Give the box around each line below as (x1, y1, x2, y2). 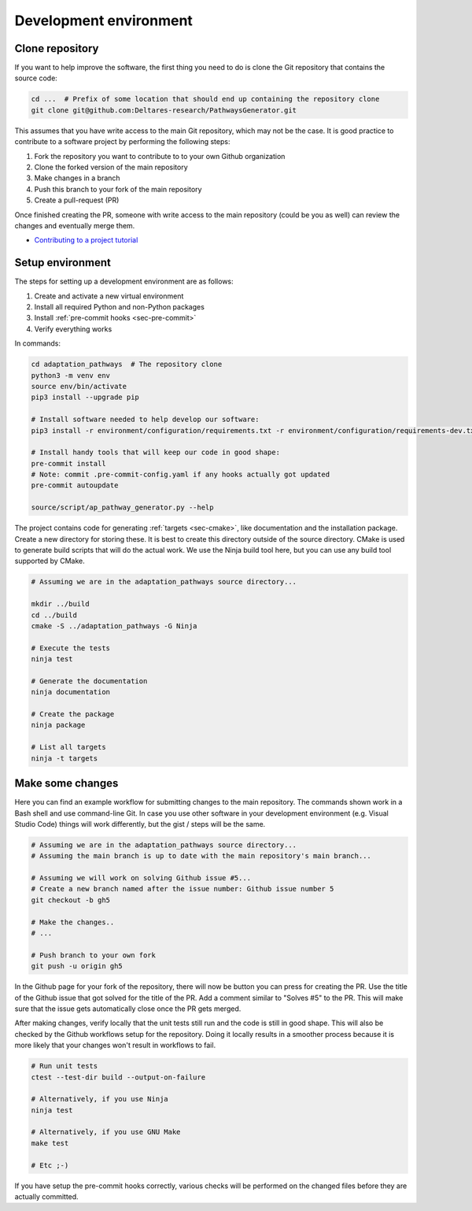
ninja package (31, 720, 86, 730)
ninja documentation (31, 687, 110, 697)
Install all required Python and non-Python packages (34, 302, 205, 312)
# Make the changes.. (31, 917, 115, 927)
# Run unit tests (31, 1061, 98, 1071)
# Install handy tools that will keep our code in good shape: (31, 448, 281, 457)
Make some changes (14, 776, 119, 791)
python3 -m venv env (31, 371, 110, 380)
